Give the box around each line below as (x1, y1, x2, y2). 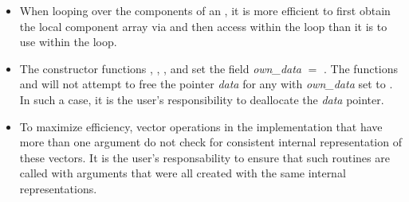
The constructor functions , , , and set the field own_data (19, 60, 302, 76)
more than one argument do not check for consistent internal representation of (19, 134, 402, 150)
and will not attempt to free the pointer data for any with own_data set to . (19, 76, 393, 92)
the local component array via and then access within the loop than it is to (19, 17, 387, 34)
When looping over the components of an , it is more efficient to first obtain (19, 2, 391, 18)
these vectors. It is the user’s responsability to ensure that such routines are (19, 149, 390, 165)
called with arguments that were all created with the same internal (19, 165, 346, 181)
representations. (19, 180, 97, 196)
